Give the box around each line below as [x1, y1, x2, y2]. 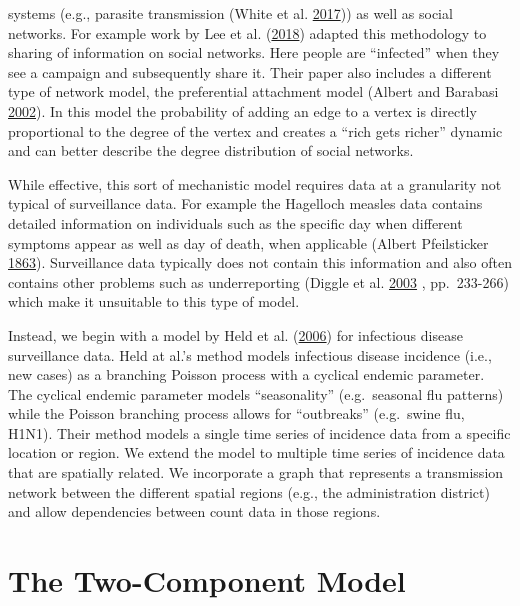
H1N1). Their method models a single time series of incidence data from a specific [8, 422, 511, 443]
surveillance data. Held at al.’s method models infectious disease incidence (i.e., [8, 344, 492, 365]
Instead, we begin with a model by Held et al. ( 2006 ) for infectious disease [8, 324, 463, 345]
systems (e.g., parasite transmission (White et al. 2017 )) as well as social [8, 3, 453, 23]
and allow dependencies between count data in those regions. [8, 501, 381, 522]
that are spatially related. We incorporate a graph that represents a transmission [8, 462, 504, 483]
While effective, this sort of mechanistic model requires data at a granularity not [8, 173, 502, 194]
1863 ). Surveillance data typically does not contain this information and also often [8, 252, 512, 273]
